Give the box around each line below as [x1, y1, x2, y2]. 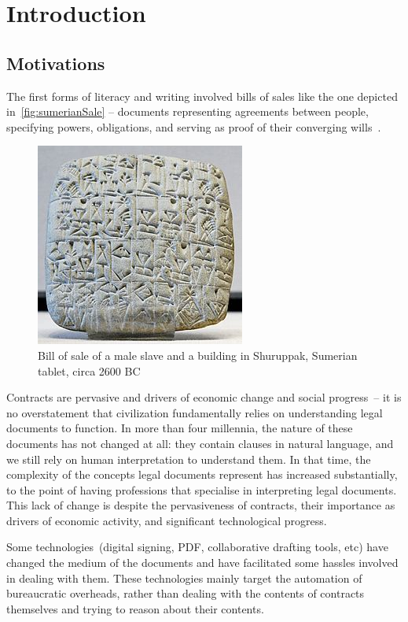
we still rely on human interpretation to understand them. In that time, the [6, 450, 371, 467]
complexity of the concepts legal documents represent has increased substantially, [6, 466, 398, 483]
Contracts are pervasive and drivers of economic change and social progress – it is [6, 389, 402, 405]
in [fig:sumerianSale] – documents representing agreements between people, [6, 103, 369, 120]
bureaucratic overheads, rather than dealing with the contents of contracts [6, 585, 365, 602]
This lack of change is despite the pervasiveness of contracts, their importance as [6, 497, 395, 513]
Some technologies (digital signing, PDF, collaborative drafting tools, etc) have [6, 539, 388, 555]
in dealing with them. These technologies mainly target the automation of [6, 569, 362, 586]
